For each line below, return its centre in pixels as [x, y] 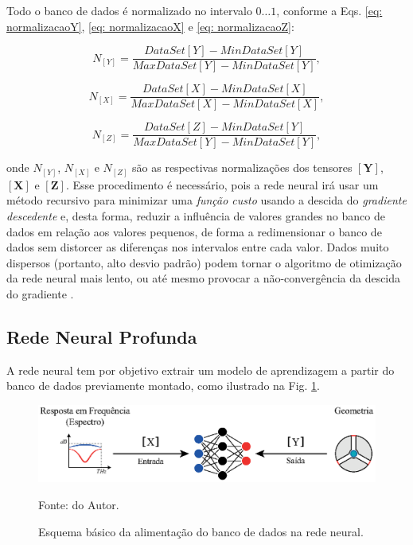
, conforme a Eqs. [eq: [329, 10]
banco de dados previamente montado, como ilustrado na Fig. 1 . [164, 385]
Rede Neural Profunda [102, 337]
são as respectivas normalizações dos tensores [242, 167]
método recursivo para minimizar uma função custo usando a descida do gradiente [206, 200]
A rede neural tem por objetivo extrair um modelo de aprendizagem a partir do [201, 370]
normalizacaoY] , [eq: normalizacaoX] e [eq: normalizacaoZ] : [150, 26]
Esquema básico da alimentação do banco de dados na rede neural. [201, 531]
